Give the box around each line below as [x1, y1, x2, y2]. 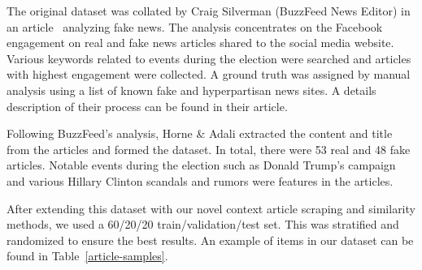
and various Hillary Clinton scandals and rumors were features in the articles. [7, 172, 394, 189]
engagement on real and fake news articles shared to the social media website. [7, 34, 394, 51]
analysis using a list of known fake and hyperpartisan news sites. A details [7, 81, 376, 98]
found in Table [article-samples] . [7, 247, 168, 264]
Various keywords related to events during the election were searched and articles [7, 49, 411, 66]
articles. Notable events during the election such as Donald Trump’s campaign [7, 156, 396, 174]
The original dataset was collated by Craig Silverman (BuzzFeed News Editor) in [7, 2, 411, 19]
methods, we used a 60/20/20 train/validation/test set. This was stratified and [7, 216, 399, 233]
